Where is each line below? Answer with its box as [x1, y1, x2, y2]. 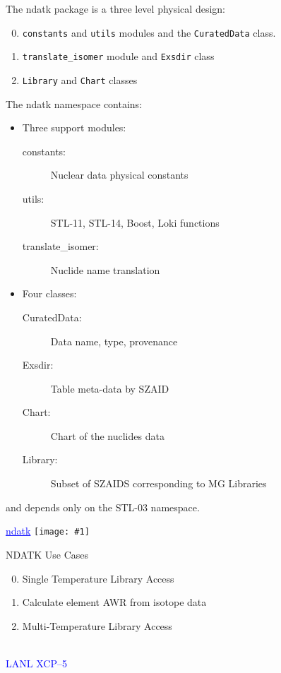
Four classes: [22, 286, 77, 301]
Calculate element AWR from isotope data [22, 595, 207, 609]
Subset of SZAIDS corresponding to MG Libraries [50, 476, 267, 491]
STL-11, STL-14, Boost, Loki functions [50, 215, 220, 230]
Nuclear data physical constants [50, 167, 189, 182]
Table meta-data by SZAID [50, 381, 169, 395]
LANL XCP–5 [6, 655, 67, 670]
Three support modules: [22, 120, 126, 135]
